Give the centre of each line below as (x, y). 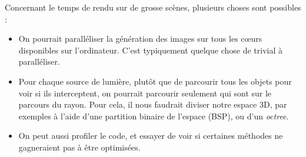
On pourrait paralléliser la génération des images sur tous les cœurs (140, 39)
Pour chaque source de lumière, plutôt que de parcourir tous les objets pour (155, 81)
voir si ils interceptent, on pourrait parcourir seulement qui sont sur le (145, 93)
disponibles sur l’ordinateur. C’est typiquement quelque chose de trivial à (150, 50)
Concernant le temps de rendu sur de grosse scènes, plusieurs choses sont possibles (153, 7)
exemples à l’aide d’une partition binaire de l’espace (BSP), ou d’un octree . (154, 116)
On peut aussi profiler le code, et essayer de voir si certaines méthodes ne (151, 136)
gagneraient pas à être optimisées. (79, 147)
